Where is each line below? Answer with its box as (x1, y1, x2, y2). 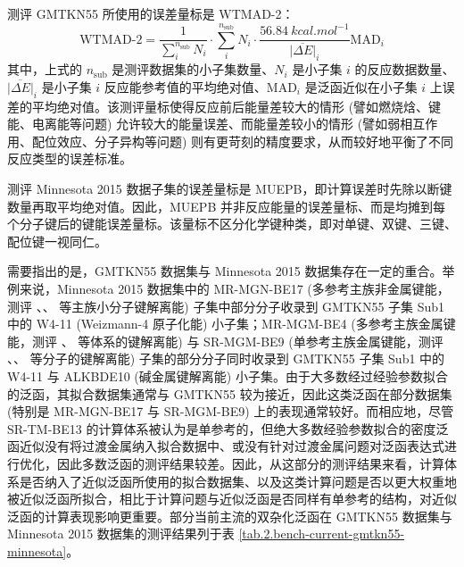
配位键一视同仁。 (7, 231, 107, 250)
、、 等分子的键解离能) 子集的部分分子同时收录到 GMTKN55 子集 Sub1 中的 (7, 349, 445, 368)
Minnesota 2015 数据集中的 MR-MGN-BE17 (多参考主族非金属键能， (56, 279, 450, 297)
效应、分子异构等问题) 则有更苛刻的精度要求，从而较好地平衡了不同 (56, 131, 454, 150)
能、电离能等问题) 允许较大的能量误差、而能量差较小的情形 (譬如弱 (7, 114, 401, 133)
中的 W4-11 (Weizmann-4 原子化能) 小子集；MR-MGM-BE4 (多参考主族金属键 (7, 314, 456, 333)
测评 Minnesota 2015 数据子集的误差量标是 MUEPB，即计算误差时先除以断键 (7, 179, 452, 198)
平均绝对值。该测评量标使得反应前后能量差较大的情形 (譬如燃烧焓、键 (31, 96, 442, 115)
